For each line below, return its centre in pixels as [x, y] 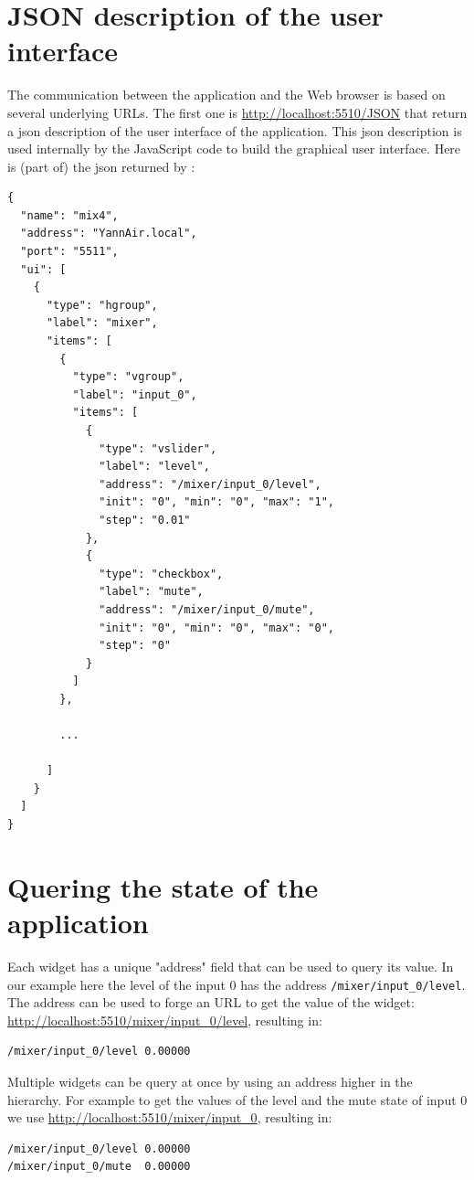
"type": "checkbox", [161, 574]
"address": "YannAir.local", [109, 234]
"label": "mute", [151, 592]
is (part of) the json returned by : [101, 166]
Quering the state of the [163, 886]
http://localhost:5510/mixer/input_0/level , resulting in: [165, 1020]
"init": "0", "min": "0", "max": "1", [216, 502]
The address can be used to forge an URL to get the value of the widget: [211, 1002]
